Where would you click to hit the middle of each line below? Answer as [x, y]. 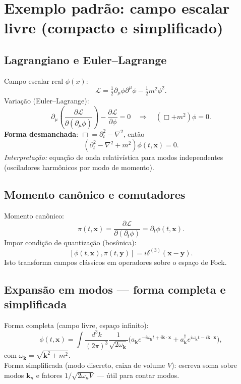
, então [134, 133]
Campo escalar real [34, 80]
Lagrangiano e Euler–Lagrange [85, 59]
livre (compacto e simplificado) [114, 28]
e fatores [49, 375]
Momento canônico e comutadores [95, 195]
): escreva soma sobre [204, 365]
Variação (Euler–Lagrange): [47, 101]
